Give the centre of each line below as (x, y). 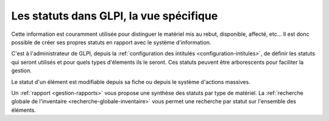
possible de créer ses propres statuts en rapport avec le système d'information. (111, 42)
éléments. (24, 110)
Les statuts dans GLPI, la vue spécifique (115, 16)
